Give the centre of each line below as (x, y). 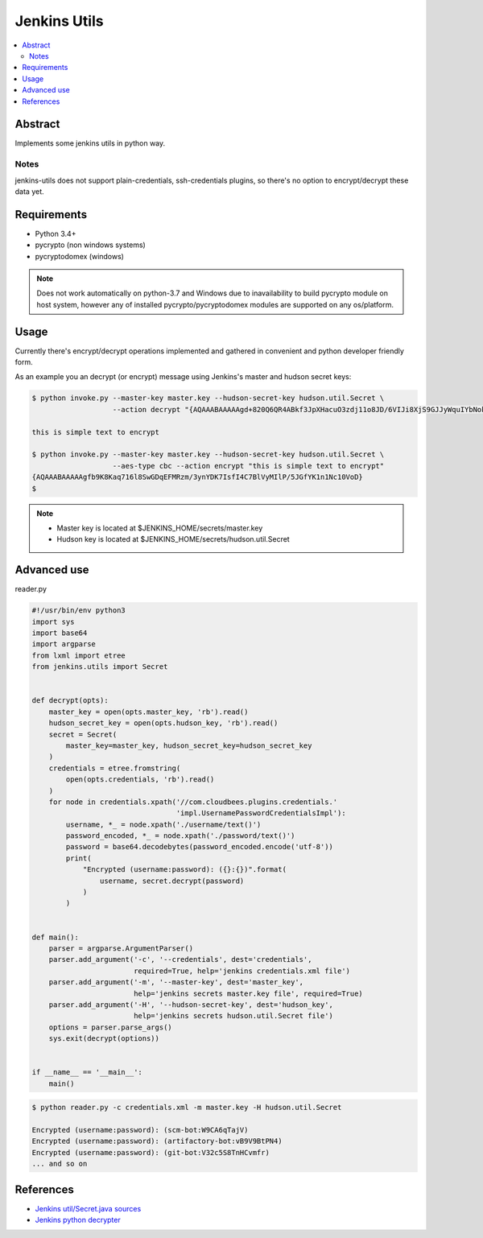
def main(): (56, 937)
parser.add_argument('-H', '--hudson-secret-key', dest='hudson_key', (191, 1005)
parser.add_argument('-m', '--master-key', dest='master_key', (176, 982)
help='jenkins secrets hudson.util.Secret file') (233, 1016)
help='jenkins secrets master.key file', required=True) (248, 993)
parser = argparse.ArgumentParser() (121, 948)
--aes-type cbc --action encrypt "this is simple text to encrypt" (248, 466)
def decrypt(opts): (70, 701)
